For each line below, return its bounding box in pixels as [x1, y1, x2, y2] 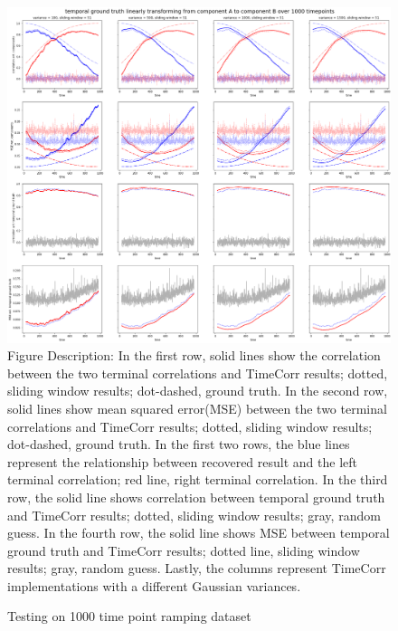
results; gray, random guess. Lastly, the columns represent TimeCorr [7, 559, 386, 578]
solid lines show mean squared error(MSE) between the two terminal [7, 398, 387, 417]
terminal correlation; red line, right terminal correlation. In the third [7, 470, 388, 489]
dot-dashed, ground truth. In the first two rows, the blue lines [7, 435, 350, 454]
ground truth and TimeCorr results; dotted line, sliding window [7, 540, 360, 559]
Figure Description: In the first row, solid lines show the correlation [7, 346, 381, 365]
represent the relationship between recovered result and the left [7, 452, 358, 471]
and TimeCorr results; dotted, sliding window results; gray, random [7, 505, 381, 524]
